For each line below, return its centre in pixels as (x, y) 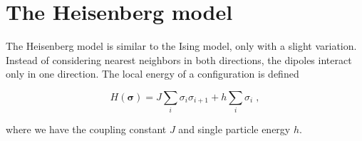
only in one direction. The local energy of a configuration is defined (152, 74)
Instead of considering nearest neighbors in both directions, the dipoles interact (179, 59)
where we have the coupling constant (86, 129)
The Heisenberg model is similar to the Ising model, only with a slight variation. (181, 46)
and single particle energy (234, 129)
